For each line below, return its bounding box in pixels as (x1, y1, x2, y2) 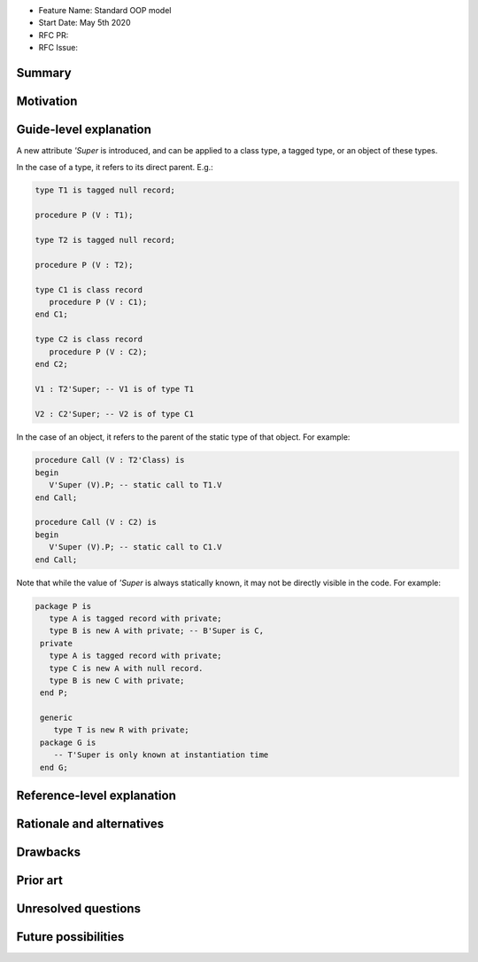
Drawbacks (16, 845, 81, 860)
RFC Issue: (38, 43, 79, 53)
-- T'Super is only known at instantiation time (53, 750, 269, 760)
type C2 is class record (35, 334, 143, 345)
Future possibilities (16, 929, 125, 944)
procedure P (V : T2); (35, 260, 134, 270)
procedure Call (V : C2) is (35, 517, 157, 528)
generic (40, 713, 73, 723)
